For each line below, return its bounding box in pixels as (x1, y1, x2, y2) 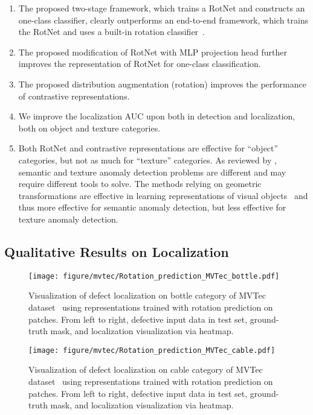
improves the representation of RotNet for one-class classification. (18, 57, 261, 70)
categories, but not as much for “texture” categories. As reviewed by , (18, 153, 277, 166)
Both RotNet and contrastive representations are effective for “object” (18, 142, 279, 154)
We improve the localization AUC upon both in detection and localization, (18, 110, 295, 122)
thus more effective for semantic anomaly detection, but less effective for (18, 201, 286, 214)
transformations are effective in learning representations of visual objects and (18, 189, 308, 201)
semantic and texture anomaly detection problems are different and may (18, 165, 286, 178)
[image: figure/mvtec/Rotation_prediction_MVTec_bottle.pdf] (28, 271, 280, 280)
